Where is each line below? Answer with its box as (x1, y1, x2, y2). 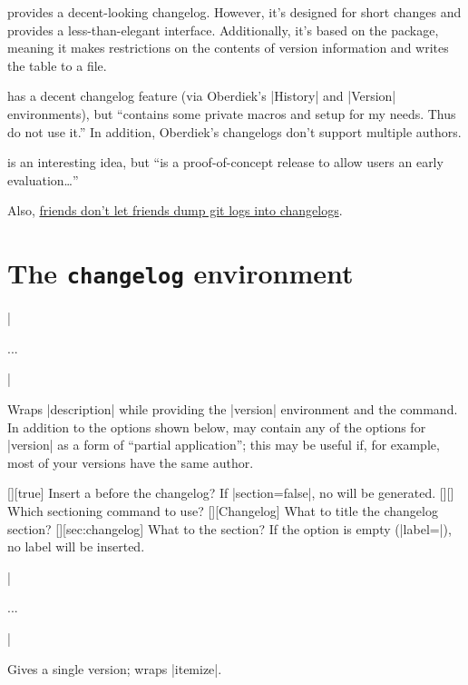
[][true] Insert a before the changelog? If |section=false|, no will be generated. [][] (7, 483, 454, 502)
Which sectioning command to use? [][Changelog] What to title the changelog (7, 501, 438, 520)
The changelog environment (7, 254, 354, 292)
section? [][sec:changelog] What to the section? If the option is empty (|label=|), (7, 519, 452, 538)
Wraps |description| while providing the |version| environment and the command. (7, 399, 458, 418)
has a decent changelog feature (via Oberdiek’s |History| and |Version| (7, 86, 396, 105)
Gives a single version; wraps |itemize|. (7, 659, 222, 678)
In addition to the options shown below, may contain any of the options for (7, 417, 426, 436)
